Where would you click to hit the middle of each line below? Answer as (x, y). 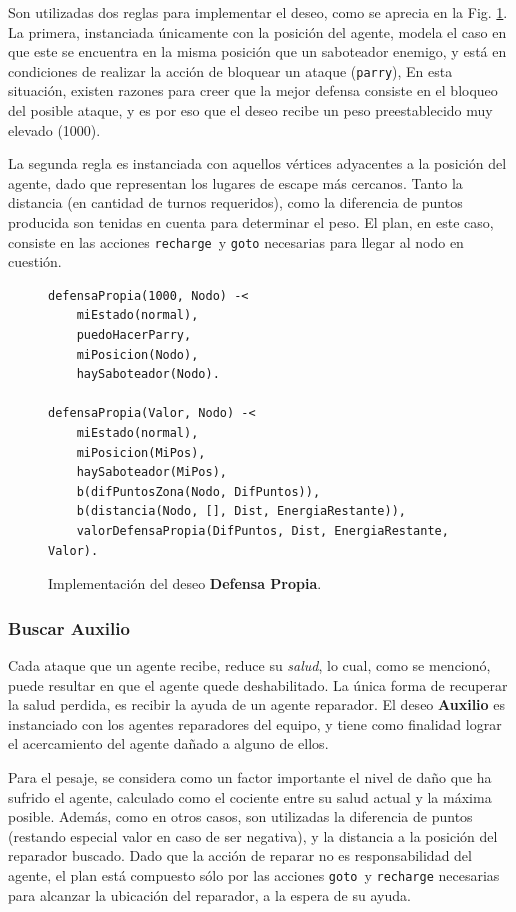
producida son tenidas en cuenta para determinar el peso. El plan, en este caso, (251, 222)
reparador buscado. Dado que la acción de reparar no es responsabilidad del (240, 855)
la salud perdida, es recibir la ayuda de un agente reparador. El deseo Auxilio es (257, 704)
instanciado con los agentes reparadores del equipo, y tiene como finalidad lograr (255, 723)
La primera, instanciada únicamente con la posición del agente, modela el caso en (257, 31)
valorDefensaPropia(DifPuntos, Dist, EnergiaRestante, (262, 530)
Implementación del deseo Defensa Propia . (185, 583)
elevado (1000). (54, 129)
